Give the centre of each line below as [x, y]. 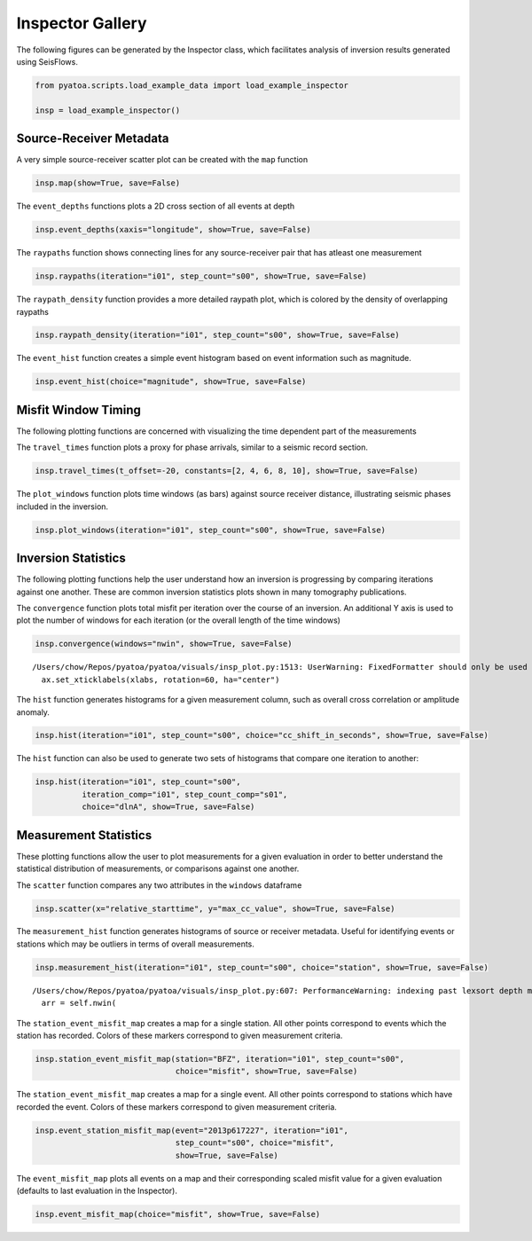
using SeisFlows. [47, 61]
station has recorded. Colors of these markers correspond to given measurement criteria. [180, 1036]
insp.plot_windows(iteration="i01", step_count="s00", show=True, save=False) [210, 530]
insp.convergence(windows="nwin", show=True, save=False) [164, 644]
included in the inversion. [63, 507]
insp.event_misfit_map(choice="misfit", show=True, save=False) [178, 1214]
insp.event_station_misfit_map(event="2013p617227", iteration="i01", [192, 1130]
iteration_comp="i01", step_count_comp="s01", [184, 794]
